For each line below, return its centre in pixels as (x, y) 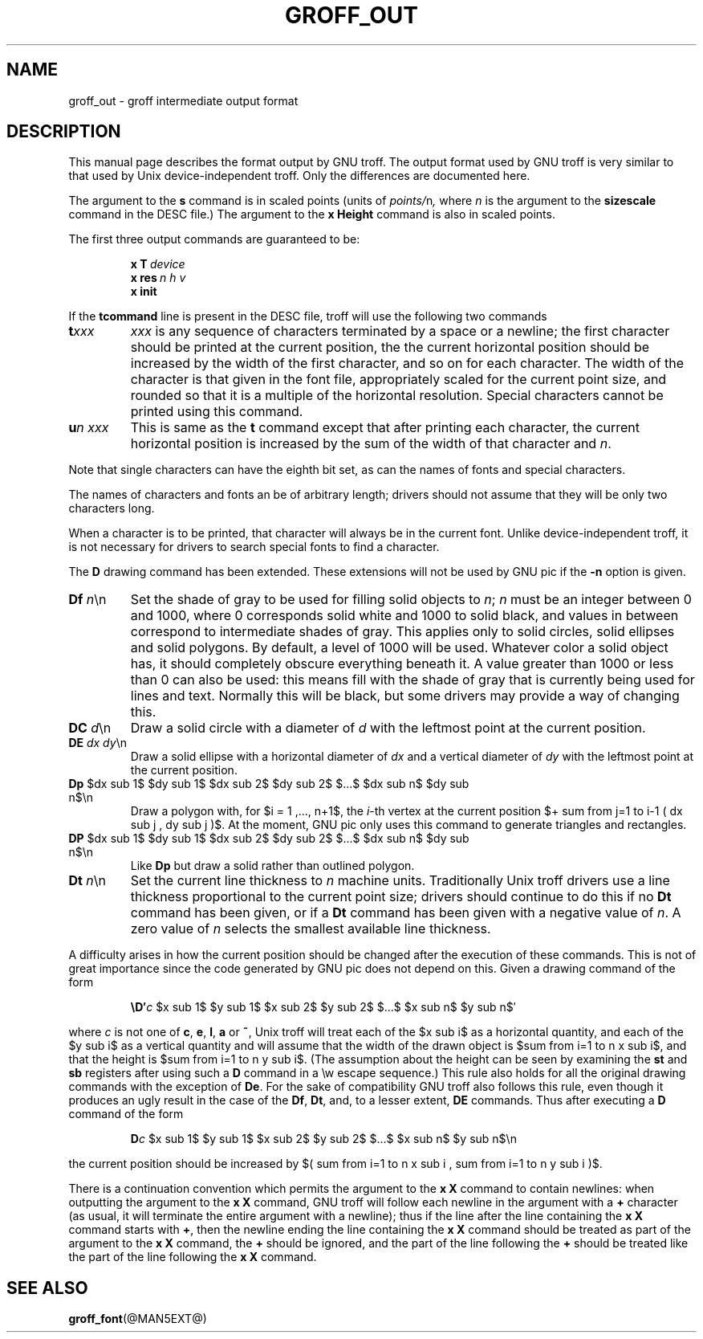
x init (144, 292)
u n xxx (89, 428)
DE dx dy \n (98, 743)
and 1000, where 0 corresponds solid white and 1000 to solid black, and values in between (404, 616)
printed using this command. (217, 412)
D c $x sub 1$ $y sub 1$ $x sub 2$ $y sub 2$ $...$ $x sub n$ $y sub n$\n (323, 1139)
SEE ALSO (47, 1288)
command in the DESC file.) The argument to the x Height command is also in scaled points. (312, 214)
